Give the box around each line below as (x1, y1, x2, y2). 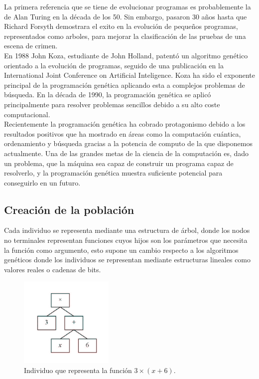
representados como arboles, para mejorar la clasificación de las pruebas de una (4, 30, 246, 41)
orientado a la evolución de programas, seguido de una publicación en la (4, 60, 224, 70)
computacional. (4, 109, 50, 119)
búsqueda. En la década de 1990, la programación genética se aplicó (4, 89, 211, 100)
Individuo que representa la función (24, 365, 132, 375)
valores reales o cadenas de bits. (4, 264, 101, 274)
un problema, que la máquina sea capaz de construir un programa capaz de (4, 158, 234, 168)
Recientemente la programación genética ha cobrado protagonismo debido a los (4, 119, 246, 129)
